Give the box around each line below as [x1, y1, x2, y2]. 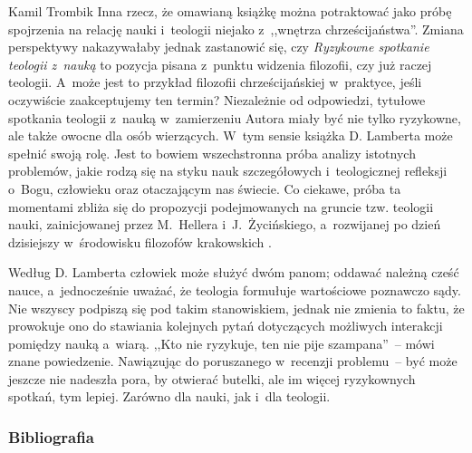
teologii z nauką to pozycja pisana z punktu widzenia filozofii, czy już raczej [8, 54, 432, 73]
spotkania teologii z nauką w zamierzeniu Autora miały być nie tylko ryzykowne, [8, 108, 461, 127]
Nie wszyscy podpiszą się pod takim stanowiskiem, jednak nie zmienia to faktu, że [8, 298, 465, 317]
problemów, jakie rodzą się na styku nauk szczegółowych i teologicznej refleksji [8, 161, 448, 180]
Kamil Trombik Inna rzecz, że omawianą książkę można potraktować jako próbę [8, 2, 452, 20]
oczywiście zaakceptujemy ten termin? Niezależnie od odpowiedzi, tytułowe [8, 90, 426, 109]
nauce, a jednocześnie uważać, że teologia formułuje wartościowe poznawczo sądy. [8, 280, 461, 299]
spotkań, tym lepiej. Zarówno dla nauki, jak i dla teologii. [8, 387, 331, 406]
